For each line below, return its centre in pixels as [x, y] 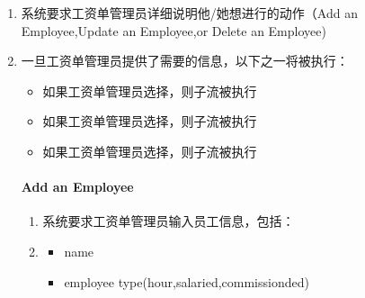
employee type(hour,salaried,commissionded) [187, 281]
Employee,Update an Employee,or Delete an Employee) [174, 30]
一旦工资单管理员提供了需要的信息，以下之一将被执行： [185, 61]
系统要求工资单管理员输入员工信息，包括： [169, 221]
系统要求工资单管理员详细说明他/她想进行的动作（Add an [189, 13]
